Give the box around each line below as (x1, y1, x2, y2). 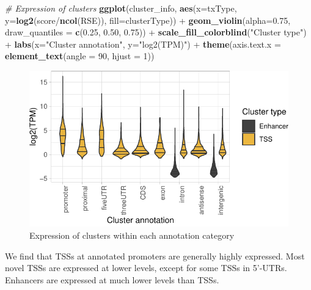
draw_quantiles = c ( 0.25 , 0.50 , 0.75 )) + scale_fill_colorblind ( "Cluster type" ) (5, 26, 307, 38)
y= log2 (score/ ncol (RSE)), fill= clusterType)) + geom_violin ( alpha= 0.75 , (5, 13, 291, 26)
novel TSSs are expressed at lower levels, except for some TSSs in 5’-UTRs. (5, 261, 287, 274)
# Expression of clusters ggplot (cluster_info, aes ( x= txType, (5, 2, 237, 14)
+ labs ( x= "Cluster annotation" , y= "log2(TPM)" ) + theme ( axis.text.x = (5, 37, 281, 50)
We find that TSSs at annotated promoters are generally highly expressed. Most (5, 249, 305, 262)
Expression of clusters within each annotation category (29, 229, 235, 242)
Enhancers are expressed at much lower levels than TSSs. (5, 273, 219, 286)
